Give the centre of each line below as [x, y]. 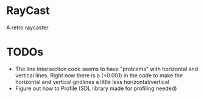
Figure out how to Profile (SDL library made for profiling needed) [96, 88]
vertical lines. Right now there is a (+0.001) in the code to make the [99, 75]
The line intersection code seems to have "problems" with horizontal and [107, 69]
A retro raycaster [27, 27]
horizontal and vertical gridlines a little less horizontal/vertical [92, 82]
